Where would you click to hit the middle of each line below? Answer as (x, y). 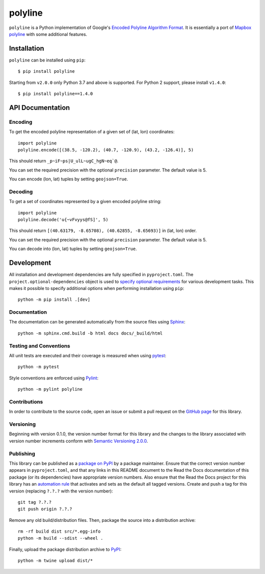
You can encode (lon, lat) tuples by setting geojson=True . (69, 179)
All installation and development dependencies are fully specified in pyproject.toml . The (101, 275)
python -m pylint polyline (50, 389)
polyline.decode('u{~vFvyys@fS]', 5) (63, 220)
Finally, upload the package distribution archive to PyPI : (65, 549)
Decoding (21, 192)
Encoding (21, 122)
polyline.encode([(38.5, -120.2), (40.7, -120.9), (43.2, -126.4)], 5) (106, 150)
